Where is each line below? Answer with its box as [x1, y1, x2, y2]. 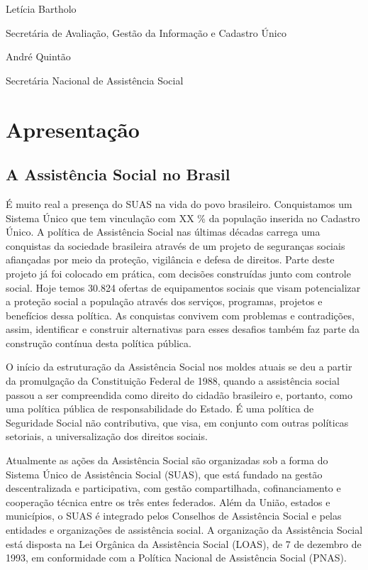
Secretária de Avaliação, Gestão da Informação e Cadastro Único [6, 25, 286, 40]
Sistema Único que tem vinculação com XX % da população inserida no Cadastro [6, 210, 360, 225]
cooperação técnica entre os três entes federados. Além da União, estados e [6, 494, 330, 509]
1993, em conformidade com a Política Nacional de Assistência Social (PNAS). [6, 550, 347, 565]
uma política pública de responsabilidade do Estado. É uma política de [6, 401, 314, 416]
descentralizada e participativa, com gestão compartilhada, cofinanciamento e [6, 481, 341, 495]
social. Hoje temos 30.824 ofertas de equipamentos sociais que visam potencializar [6, 280, 361, 295]
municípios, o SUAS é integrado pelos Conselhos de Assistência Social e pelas [6, 508, 342, 523]
